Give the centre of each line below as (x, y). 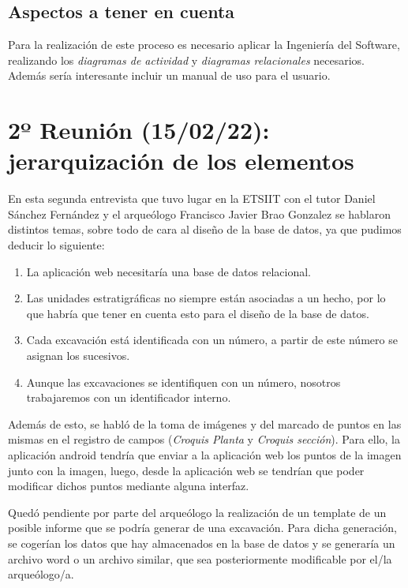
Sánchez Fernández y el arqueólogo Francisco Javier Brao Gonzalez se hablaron (200, 213)
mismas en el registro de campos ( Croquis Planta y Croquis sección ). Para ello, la (204, 439)
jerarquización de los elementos (181, 161)
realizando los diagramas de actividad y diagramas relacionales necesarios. (187, 60)
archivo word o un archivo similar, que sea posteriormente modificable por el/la (200, 558)
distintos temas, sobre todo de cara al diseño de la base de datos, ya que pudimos (205, 229)
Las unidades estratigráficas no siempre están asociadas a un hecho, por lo (206, 298)
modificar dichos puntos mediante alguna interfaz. (129, 486)
